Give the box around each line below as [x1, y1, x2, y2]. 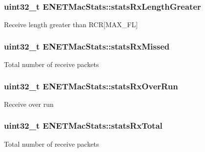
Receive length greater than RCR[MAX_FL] [4, 19, 138, 30]
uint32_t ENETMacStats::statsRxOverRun [4, 80, 178, 92]
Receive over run [4, 99, 54, 109]
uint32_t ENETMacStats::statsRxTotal [4, 119, 163, 132]
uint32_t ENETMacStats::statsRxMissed [4, 40, 170, 52]
